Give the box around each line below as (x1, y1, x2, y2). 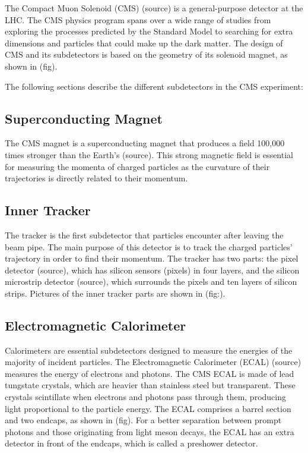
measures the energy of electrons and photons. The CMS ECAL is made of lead (5, 367, 294, 379)
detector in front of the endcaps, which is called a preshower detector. (5, 437, 258, 449)
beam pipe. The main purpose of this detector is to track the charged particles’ (5, 240, 293, 253)
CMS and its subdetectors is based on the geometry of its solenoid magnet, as (5, 48, 288, 61)
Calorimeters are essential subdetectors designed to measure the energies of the (5, 344, 293, 356)
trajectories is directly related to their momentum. (5, 172, 188, 184)
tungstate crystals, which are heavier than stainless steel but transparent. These (5, 379, 296, 391)
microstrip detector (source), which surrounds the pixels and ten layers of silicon (5, 275, 297, 288)
